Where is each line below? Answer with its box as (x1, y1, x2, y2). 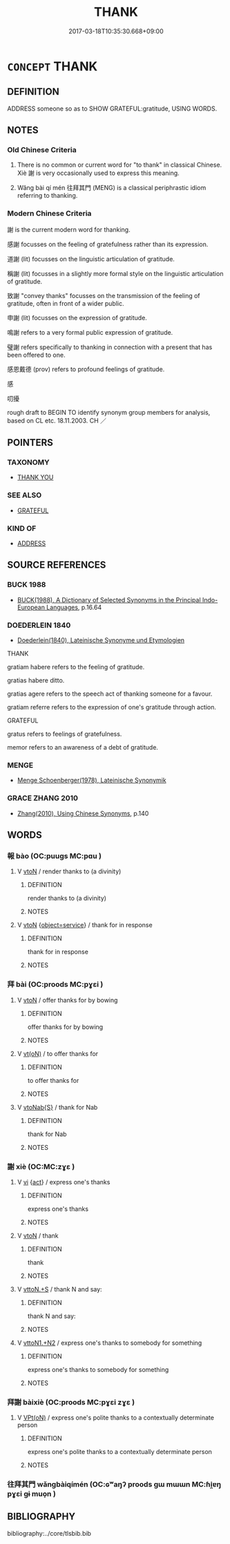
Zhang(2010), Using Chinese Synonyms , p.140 (17, 809, 149, 817)
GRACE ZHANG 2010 (7, 793, 78, 803)
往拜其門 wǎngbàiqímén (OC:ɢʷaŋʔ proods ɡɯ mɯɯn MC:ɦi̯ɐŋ (7, 1480, 222, 1489)
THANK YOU (17, 473, 54, 481)
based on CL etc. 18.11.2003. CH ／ (7, 416, 107, 425)
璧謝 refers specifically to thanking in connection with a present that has (7, 343, 213, 351)
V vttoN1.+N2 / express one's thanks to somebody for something (17, 1339, 202, 1347)
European (17, 603, 45, 611)
